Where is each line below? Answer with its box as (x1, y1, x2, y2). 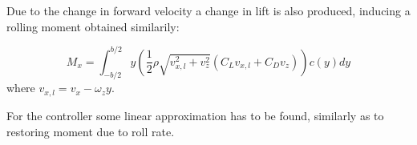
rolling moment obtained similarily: (6, 18, 180, 34)
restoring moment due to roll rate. (6, 123, 175, 139)
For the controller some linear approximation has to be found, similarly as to (6, 107, 384, 123)
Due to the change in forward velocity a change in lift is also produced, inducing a (6, 2, 411, 18)
